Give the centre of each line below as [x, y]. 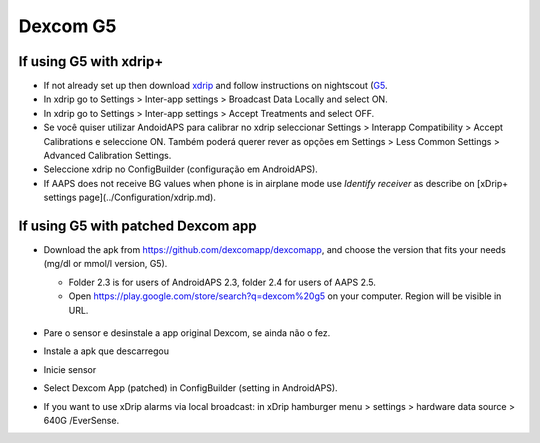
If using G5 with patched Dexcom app [137, 226]
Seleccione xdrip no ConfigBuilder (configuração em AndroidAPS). [181, 169]
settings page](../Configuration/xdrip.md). [130, 197]
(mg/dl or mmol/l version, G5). [105, 264]
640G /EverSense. [81, 420]
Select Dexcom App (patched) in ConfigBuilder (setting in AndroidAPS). [191, 388]
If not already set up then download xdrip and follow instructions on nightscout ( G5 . [215, 86]
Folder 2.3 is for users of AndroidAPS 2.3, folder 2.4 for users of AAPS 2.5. [222, 282]
